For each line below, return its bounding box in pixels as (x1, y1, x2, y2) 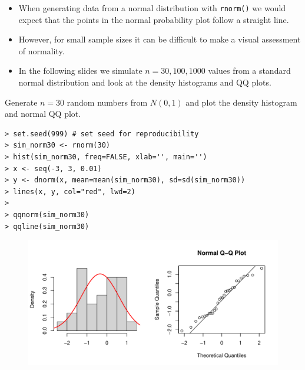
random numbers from (67, 96, 148, 108)
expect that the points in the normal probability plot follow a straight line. (18, 13, 289, 25)
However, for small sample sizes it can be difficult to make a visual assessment (18, 33, 301, 45)
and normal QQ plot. (5, 107, 81, 120)
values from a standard (208, 64, 291, 77)
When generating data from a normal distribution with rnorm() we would (18, 2, 286, 14)
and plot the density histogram (185, 96, 297, 108)
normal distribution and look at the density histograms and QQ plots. (18, 76, 271, 89)
